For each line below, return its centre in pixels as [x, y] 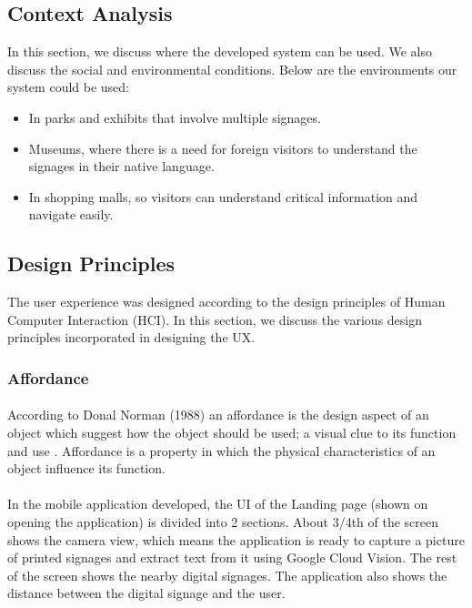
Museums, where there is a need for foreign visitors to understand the [223, 148]
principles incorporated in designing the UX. [131, 337]
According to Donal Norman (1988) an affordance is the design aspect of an [218, 415]
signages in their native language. [121, 166]
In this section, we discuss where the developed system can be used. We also [220, 51]
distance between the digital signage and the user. [146, 593]
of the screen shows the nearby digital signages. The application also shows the [227, 575]
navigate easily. [71, 214]
